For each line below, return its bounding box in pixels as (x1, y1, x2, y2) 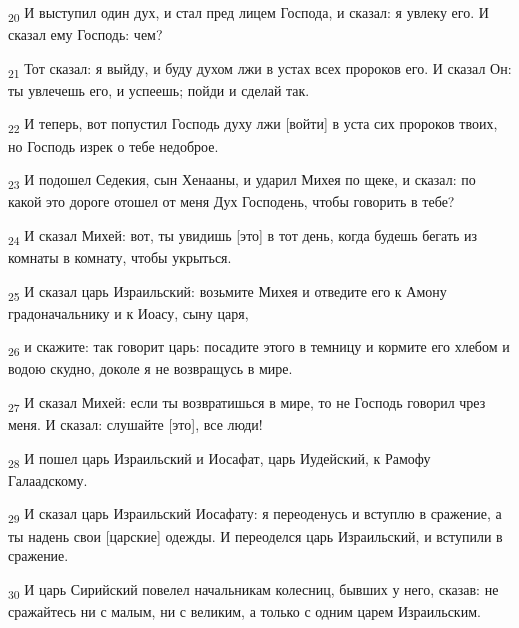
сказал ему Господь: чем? (8, 24, 163, 45)
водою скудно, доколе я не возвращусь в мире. (8, 358, 293, 379)
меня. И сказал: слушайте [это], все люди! (8, 414, 263, 435)
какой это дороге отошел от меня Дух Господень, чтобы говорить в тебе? (8, 191, 455, 212)
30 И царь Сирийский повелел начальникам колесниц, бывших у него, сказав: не (8, 578, 499, 602)
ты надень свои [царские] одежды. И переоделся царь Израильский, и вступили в (8, 525, 503, 546)
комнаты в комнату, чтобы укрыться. (8, 247, 232, 267)
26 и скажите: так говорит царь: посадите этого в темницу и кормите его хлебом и (8, 336, 510, 360)
